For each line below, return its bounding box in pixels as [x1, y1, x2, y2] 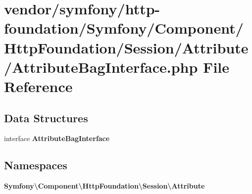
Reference [4, 76, 73, 96]
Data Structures [4, 110, 88, 125]
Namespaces [4, 157, 67, 173]
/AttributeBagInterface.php [4, 56, 198, 77]
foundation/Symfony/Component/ [4, 18, 244, 38]
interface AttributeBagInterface [4, 133, 110, 144]
